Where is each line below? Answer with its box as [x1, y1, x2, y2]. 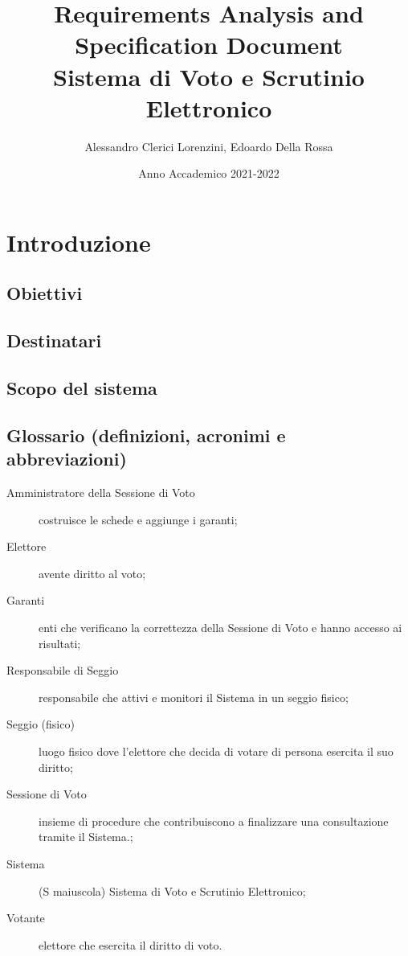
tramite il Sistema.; [39, 828, 133, 845]
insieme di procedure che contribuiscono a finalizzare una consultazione [39, 812, 389, 829]
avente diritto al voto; [39, 564, 146, 581]
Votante [6, 909, 45, 926]
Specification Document [75, 28, 343, 61]
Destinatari [6, 328, 102, 353]
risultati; [39, 634, 81, 651]
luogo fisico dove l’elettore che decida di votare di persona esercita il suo [39, 742, 394, 759]
